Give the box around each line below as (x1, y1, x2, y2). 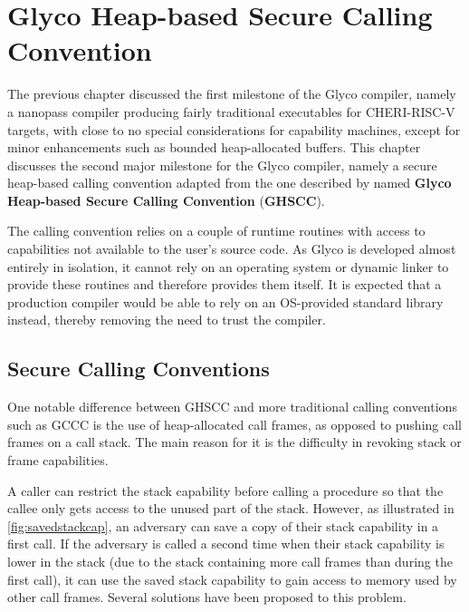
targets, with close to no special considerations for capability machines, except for (7, 120, 461, 139)
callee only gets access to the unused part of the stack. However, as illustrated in (7, 499, 455, 518)
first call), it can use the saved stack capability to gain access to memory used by (7, 569, 457, 588)
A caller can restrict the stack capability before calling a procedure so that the (7, 481, 444, 500)
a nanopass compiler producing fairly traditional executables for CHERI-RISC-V (7, 102, 455, 121)
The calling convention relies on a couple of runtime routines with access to (7, 221, 426, 240)
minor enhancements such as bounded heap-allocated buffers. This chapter (7, 138, 421, 157)
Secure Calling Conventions (7, 355, 270, 383)
